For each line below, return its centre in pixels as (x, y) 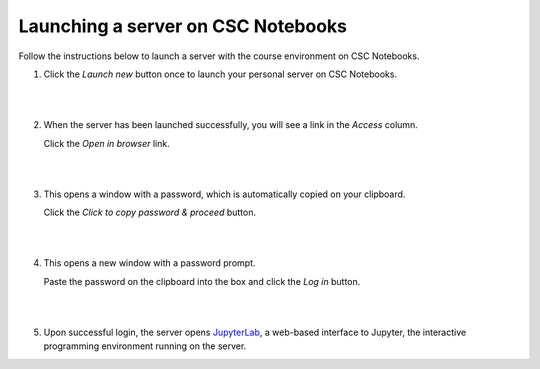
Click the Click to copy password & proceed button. (150, 212)
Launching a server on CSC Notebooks (182, 26)
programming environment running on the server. (145, 346)
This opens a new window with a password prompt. (149, 263)
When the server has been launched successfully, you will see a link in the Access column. (231, 125)
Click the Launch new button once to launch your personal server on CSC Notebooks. (220, 74)
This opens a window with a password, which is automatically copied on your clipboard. (224, 194)
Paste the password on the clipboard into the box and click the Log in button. (202, 281)
